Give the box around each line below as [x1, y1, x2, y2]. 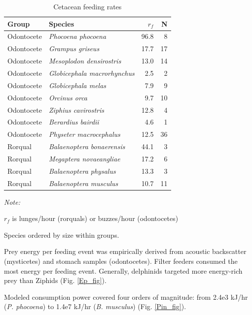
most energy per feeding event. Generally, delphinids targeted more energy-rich [4, 265, 243, 276]
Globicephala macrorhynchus [49, 67, 135, 78]
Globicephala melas [49, 80, 107, 90]
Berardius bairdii [49, 117, 99, 127]
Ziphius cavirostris [49, 104, 105, 115]
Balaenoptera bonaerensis [49, 141, 125, 152]
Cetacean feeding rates [53, 1, 122, 11]
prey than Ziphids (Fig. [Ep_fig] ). [4, 275, 107, 285]
